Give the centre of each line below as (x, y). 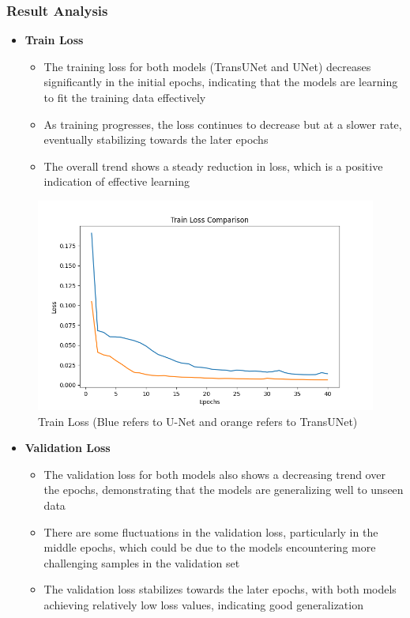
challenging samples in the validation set (142, 562)
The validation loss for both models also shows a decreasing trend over (214, 474)
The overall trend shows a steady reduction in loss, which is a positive (213, 166)
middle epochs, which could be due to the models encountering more (210, 547)
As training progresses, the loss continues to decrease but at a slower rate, (223, 124)
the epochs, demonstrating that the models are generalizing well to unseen (224, 490)
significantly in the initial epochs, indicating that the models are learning (221, 82)
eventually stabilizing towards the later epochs (156, 139)
